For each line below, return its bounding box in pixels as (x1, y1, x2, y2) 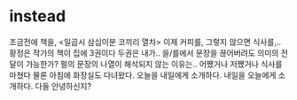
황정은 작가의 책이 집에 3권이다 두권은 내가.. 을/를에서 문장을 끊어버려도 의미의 (9, 47, 279, 58)
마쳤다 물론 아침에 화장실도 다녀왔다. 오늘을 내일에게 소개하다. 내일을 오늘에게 (9, 69, 277, 81)
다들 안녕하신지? (35, 81, 91, 91)
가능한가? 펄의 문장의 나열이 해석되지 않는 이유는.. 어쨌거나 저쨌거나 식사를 (25, 58, 283, 69)
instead (9, 6, 66, 27)
